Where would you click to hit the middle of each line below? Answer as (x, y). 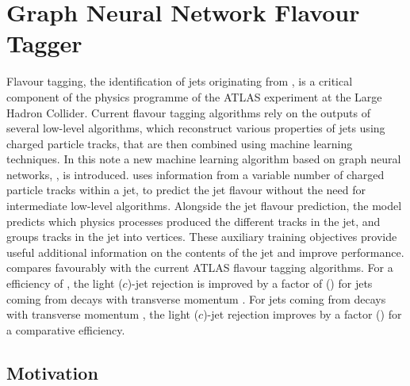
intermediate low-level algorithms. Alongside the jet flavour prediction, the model (204, 206)
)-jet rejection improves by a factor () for (303, 314)
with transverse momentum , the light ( (103, 314)
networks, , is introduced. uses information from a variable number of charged (195, 174)
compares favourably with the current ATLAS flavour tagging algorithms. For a (200, 268)
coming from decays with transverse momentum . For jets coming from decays (196, 298)
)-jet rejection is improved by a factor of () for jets (250, 283)
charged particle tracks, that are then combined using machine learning (180, 143)
